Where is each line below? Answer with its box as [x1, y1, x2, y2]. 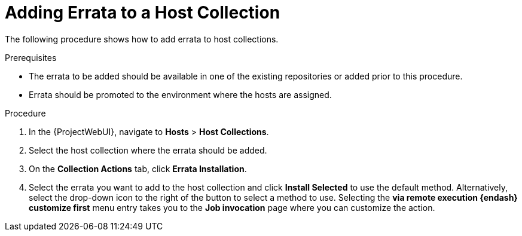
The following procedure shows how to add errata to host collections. [5, 33, 279, 44]
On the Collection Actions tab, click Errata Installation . [29, 163, 247, 174]
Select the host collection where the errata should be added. [29, 145, 267, 155]
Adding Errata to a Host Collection [5, 2, 280, 23]
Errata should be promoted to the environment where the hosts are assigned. [29, 89, 332, 100]
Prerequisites [5, 52, 57, 63]
